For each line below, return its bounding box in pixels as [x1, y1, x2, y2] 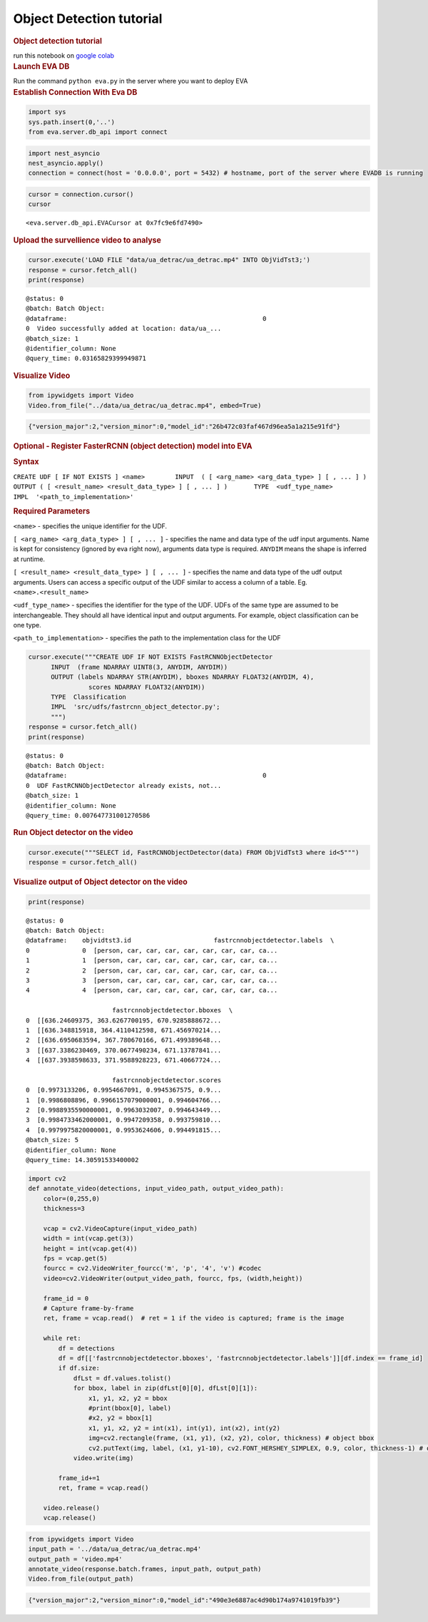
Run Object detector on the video [13, 828, 133, 838]
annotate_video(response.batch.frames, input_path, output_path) [28, 1565, 262, 1573]
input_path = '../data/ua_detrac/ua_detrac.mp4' [28, 1545, 202, 1554]
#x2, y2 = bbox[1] [88, 1414, 153, 1422]
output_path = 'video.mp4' [28, 1555, 123, 1563]
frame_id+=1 [58, 1474, 100, 1482]
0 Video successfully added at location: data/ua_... [26, 324, 222, 333]
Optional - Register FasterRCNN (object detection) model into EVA [13, 441, 253, 451]
